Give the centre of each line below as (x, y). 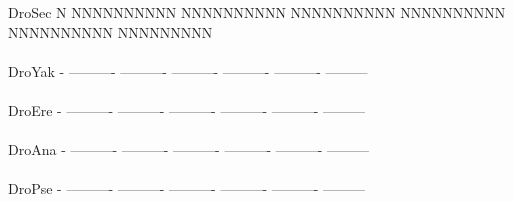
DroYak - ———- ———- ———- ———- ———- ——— (188, 70)
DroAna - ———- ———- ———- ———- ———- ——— (189, 149)
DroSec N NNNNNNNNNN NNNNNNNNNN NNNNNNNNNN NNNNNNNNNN (257, 12)
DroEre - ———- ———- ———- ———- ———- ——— (187, 109)
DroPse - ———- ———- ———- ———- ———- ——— (187, 188)
